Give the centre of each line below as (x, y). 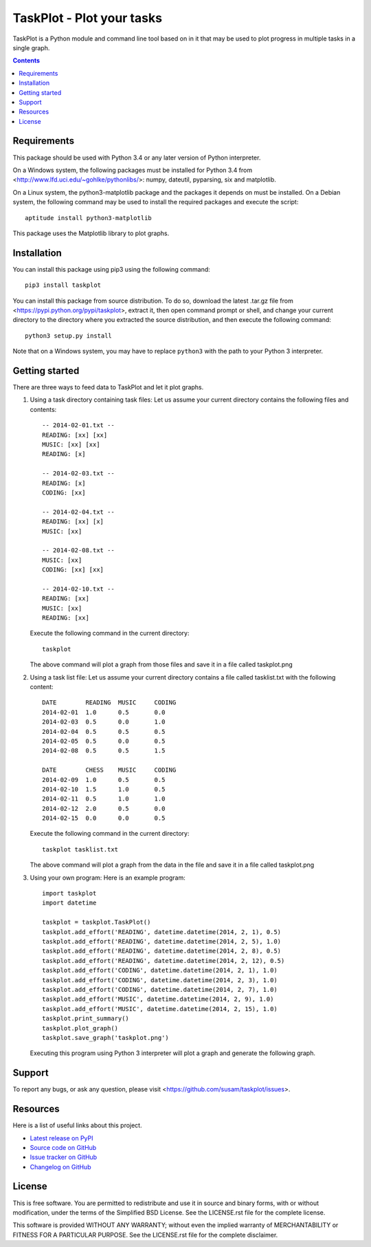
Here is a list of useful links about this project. (77, 1125)
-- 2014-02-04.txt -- (78, 512)
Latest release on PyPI (61, 1138)
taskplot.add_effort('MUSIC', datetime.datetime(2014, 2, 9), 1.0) (158, 999)
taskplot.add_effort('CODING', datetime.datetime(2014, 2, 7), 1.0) (160, 989)
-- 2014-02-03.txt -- (78, 474)
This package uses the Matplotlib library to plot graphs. (91, 233)
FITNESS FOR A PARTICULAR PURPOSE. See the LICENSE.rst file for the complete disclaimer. (145, 1235)
